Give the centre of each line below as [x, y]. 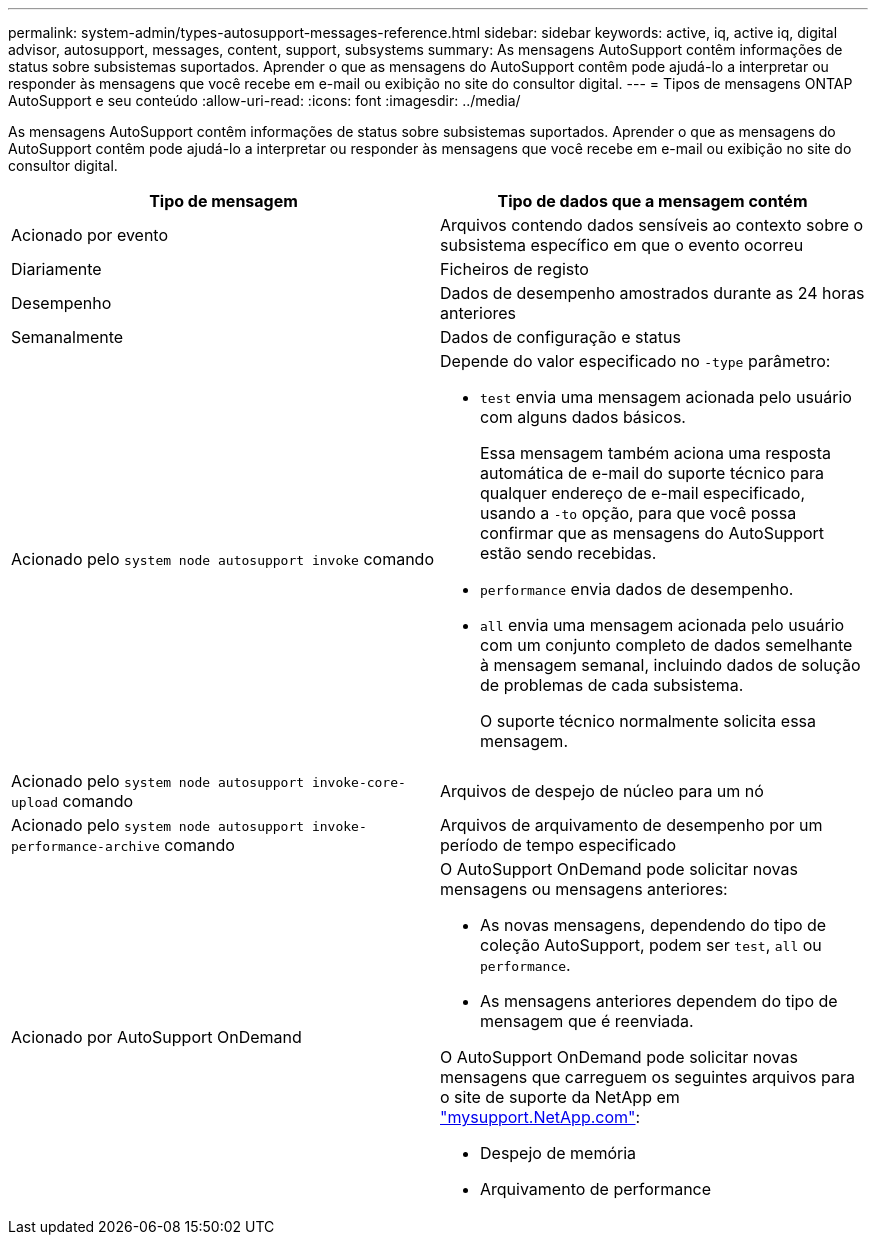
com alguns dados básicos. [583, 417]
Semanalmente [67, 337]
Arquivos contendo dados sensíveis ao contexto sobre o [652, 225]
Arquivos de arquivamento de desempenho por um [631, 825]
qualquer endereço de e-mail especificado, [643, 493]
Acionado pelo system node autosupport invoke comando [222, 559]
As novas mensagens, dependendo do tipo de [653, 925]
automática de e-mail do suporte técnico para [652, 473]
